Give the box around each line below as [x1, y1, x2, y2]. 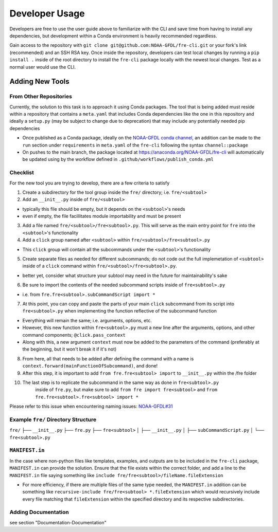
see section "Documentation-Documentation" [9, 519, 107, 525]
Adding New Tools [9, 77, 69, 86]
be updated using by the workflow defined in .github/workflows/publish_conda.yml [22, 156, 214, 162]
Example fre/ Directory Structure [9, 416, 97, 423]
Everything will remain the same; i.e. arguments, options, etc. [22, 317, 152, 323]
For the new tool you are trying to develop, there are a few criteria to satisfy [9, 180, 170, 186]
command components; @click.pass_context [22, 332, 126, 338]
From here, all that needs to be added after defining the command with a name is [22, 355, 194, 362]
